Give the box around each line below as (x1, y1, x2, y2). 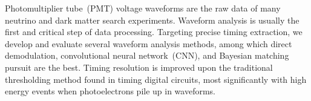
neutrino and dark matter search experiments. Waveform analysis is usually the (5, 13, 300, 26)
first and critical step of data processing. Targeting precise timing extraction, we (5, 25, 303, 38)
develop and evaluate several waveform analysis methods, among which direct (5, 37, 292, 50)
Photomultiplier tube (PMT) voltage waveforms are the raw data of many (5, 2, 281, 14)
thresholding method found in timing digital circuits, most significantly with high (5, 73, 307, 85)
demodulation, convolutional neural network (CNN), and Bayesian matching (5, 49, 289, 62)
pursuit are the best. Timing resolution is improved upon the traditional (5, 60, 273, 73)
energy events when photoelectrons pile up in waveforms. (5, 85, 215, 97)
